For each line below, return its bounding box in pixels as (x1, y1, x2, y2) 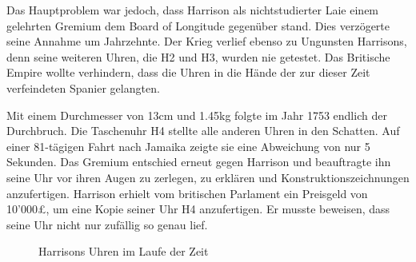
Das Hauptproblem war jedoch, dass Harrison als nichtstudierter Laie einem (6, 2, 379, 18)
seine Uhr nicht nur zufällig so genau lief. (6, 216, 208, 232)
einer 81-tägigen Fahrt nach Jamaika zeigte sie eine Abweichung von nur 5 (6, 137, 370, 154)
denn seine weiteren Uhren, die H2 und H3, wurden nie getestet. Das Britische (6, 48, 390, 65)
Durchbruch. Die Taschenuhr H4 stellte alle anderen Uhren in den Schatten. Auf (6, 122, 400, 139)
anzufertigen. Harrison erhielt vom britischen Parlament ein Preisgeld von (6, 185, 368, 201)
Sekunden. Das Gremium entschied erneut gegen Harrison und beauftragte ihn (6, 153, 391, 170)
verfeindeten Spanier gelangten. (6, 79, 160, 96)
